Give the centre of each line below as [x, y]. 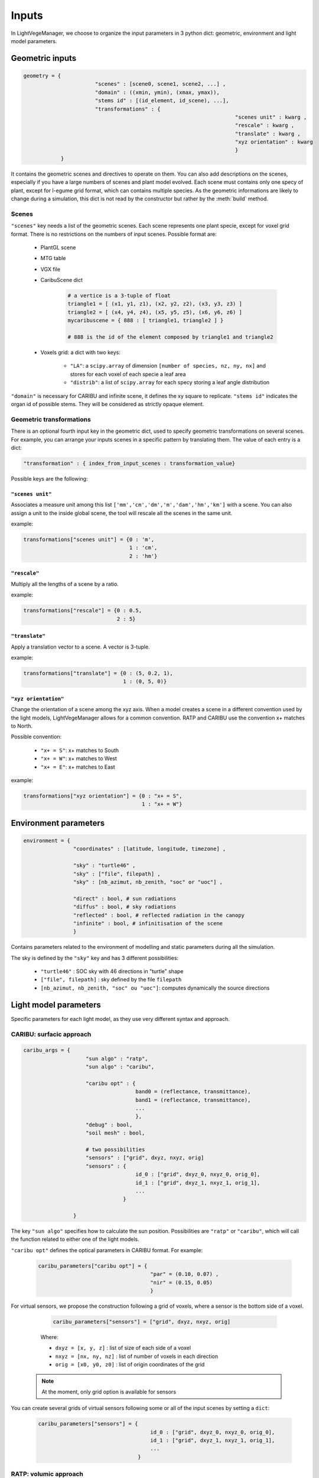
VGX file [51, 269]
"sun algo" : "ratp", [117, 1059]
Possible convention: [36, 737]
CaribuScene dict [61, 280]
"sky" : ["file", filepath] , [117, 874]
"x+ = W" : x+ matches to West [79, 759]
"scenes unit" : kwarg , [271, 117]
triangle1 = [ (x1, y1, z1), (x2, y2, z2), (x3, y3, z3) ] [155, 304]
